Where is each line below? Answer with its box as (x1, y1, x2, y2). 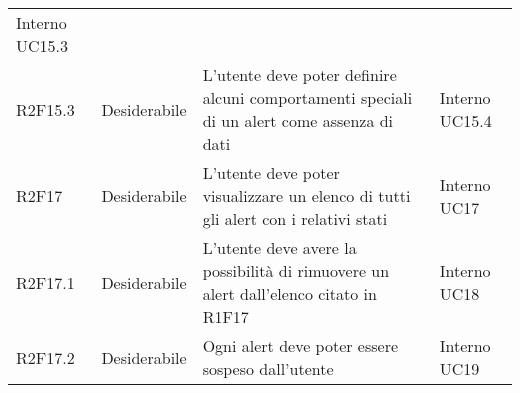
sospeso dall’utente (202, 357, 334, 380)
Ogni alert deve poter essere (202, 334, 399, 357)
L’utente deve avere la (202, 236, 357, 259)
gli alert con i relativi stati (202, 207, 388, 230)
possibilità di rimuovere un (202, 259, 390, 282)
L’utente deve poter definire (202, 63, 397, 86)
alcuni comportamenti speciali (202, 86, 413, 109)
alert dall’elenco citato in (202, 282, 377, 305)
